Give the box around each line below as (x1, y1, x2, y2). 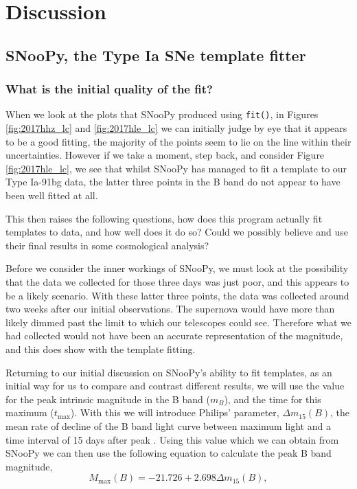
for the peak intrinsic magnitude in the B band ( (5, 391, 210, 406)
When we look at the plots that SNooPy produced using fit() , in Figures (5, 107, 319, 122)
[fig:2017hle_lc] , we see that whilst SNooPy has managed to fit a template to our (5, 161, 347, 175)
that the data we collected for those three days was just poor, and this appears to (5, 274, 349, 288)
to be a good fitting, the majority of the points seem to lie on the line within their (5, 134, 352, 148)
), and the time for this (224, 391, 321, 406)
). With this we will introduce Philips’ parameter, (70, 405, 279, 420)
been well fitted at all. (5, 188, 98, 202)
